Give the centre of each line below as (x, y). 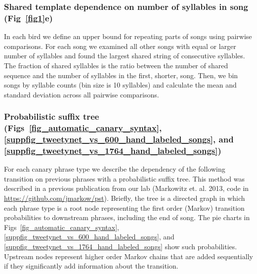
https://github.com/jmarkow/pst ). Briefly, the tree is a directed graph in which (125, 198)
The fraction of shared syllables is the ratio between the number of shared (116, 65)
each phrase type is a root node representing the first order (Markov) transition (124, 207)
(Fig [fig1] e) (28, 18)
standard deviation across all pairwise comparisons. (82, 94)
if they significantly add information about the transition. (91, 266)
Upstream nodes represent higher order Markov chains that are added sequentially (128, 256)
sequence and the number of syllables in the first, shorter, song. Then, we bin (121, 75)
